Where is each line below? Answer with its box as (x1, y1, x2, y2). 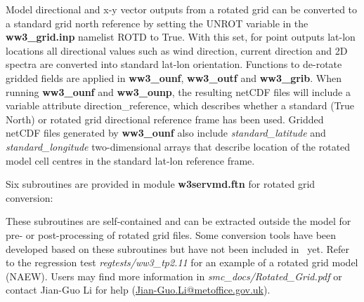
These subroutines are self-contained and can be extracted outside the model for (6, 214, 351, 228)
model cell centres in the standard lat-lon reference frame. (6, 153, 255, 167)
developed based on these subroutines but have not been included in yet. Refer (6, 241, 350, 256)
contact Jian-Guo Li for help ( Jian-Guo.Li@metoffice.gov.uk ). (6, 282, 271, 297)
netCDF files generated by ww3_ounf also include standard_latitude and (6, 125, 326, 140)
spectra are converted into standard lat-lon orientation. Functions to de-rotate (6, 57, 342, 71)
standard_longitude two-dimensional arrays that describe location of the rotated (6, 139, 351, 153)
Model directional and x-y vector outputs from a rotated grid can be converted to (6, 2, 358, 16)
